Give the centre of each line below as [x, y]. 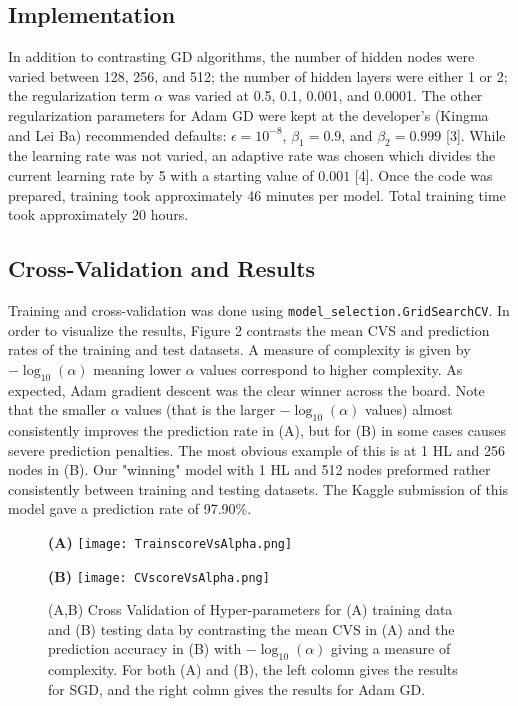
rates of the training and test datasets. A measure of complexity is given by [239, 349]
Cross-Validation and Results [162, 268]
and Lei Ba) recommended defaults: [117, 134]
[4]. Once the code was [423, 174]
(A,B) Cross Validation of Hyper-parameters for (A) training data [250, 609]
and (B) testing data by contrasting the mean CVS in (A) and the [251, 628]
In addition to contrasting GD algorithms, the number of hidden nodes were [241, 56]
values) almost [409, 409]
